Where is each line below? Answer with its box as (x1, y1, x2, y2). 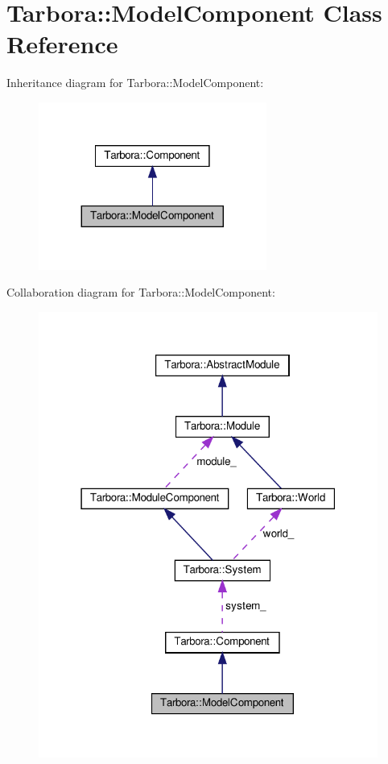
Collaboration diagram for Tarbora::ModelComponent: (6, 284, 275, 301)
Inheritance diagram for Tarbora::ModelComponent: (6, 74, 264, 91)
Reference (6, 27, 118, 60)
